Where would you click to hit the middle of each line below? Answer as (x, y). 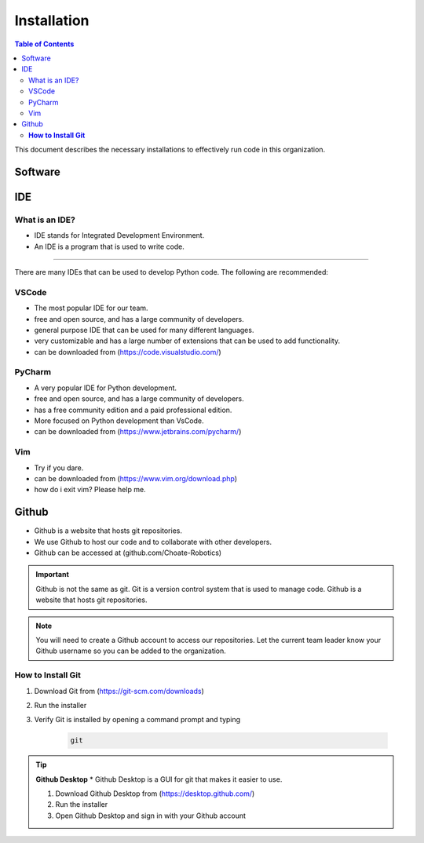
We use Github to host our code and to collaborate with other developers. (153, 542)
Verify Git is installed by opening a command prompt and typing (137, 720)
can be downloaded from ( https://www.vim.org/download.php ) (136, 478)
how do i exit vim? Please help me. (90, 490)
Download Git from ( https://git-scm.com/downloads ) (119, 691)
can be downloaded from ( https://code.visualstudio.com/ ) (128, 352)
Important (53, 575)
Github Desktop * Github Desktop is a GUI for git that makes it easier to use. (159, 779)
